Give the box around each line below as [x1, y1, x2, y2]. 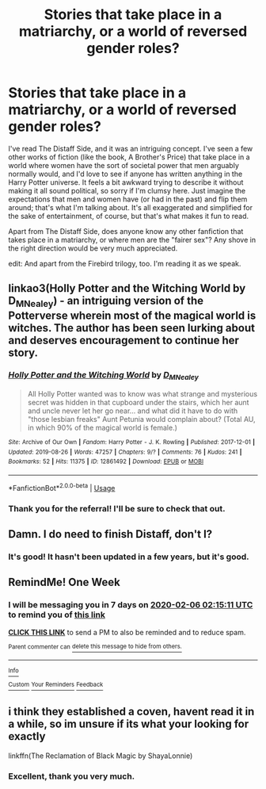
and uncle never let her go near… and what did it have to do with [27, 406, 238, 416]
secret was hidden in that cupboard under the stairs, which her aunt [27, 398, 249, 408]
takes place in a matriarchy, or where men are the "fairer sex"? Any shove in [8, 235, 256, 244]
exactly [8, 730, 46, 743]
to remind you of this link [8, 609, 105, 620]
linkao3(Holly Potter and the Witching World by [8, 282, 246, 295]
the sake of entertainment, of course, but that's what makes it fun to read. [8, 211, 249, 220]
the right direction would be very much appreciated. [8, 243, 178, 253]
